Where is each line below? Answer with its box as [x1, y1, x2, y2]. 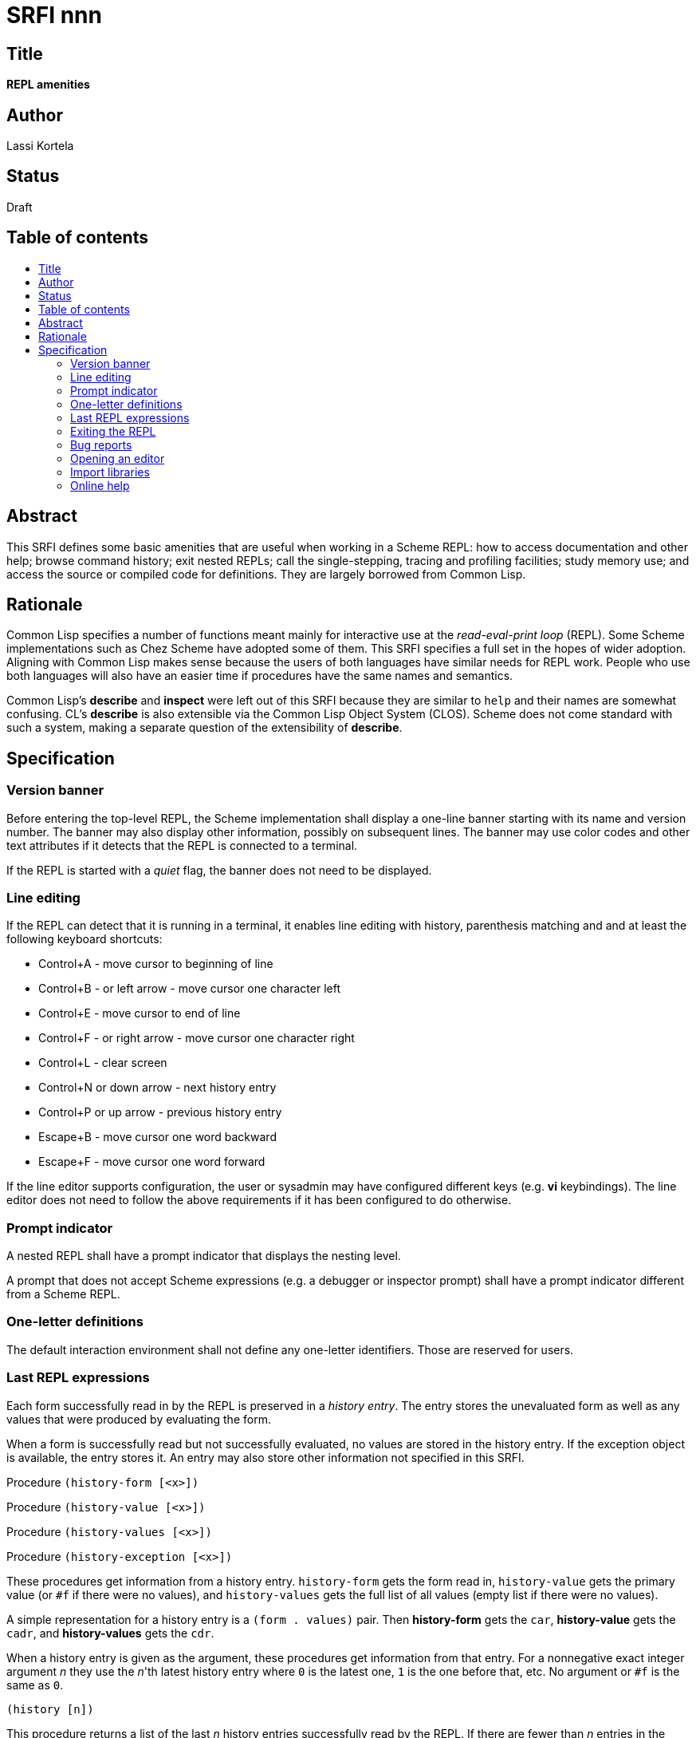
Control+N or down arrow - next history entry [38, 1080, 277, 1095]
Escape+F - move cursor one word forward [38, 1155, 265, 1169]
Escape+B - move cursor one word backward [38, 1130, 277, 1144]
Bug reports [70, 437, 132, 452]
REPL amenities [6, 77, 90, 92]
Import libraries [70, 464, 150, 479]
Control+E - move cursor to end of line [38, 1006, 241, 1021]
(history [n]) [6, 1702, 94, 1716]
